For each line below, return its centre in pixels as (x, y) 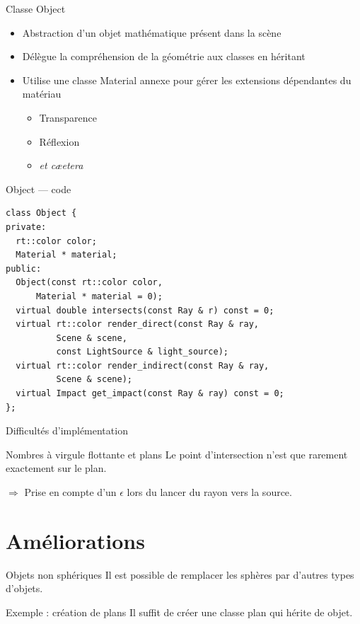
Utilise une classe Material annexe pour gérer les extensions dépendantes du (187, 80)
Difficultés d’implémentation (67, 431)
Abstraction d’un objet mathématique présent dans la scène (152, 32)
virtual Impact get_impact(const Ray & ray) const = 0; (150, 394)
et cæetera (61, 165)
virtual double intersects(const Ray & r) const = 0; (145, 310)
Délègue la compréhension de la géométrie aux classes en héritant (164, 56)
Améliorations (75, 540)
